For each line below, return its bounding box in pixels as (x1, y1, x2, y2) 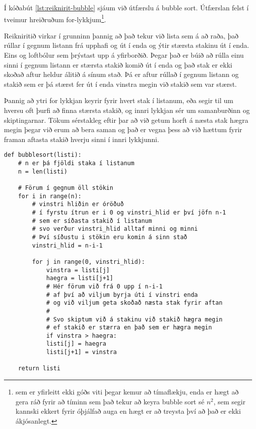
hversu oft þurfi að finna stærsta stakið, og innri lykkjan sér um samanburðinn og (4, 105, 250, 115)
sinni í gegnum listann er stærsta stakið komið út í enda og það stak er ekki (4, 59, 232, 70)
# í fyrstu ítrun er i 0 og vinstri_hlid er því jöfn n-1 (32, 209, 226, 216)
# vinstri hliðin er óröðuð (32, 201, 124, 208)
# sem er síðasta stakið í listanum (32, 217, 152, 224)
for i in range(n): (18, 192, 82, 200)
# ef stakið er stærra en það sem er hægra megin (46, 324, 212, 331)
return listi (18, 365, 61, 372)
